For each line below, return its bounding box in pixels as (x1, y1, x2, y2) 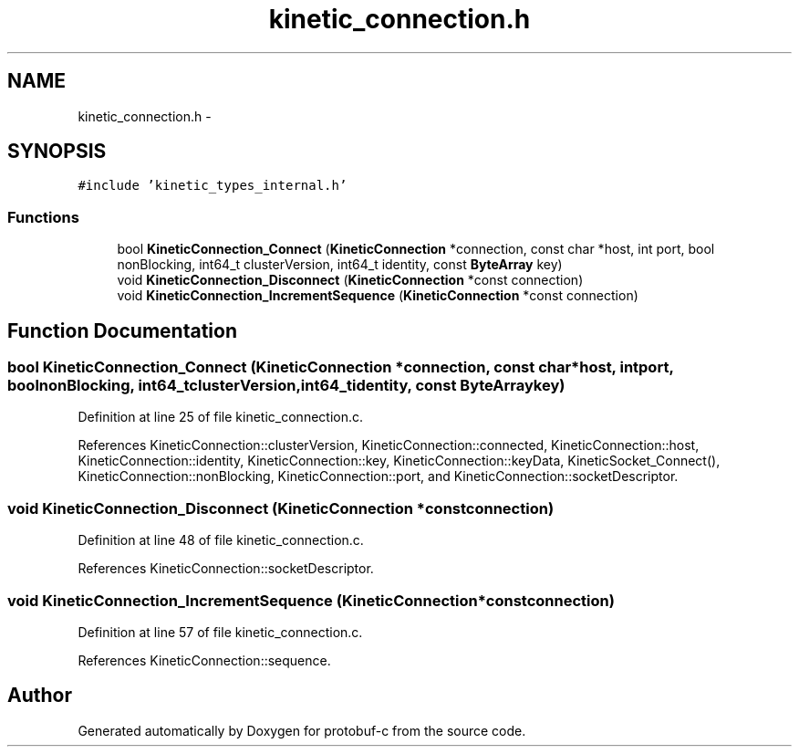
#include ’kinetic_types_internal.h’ (78, 178, 348, 194)
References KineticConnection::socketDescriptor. (78, 560, 374, 577)
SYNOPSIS (7, 140, 107, 163)
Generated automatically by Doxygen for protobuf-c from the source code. (78, 722, 526, 738)
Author (7, 684, 72, 707)
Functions (7, 207, 79, 226)
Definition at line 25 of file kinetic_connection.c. (78, 409, 364, 425)
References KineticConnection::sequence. (78, 652, 331, 668)
